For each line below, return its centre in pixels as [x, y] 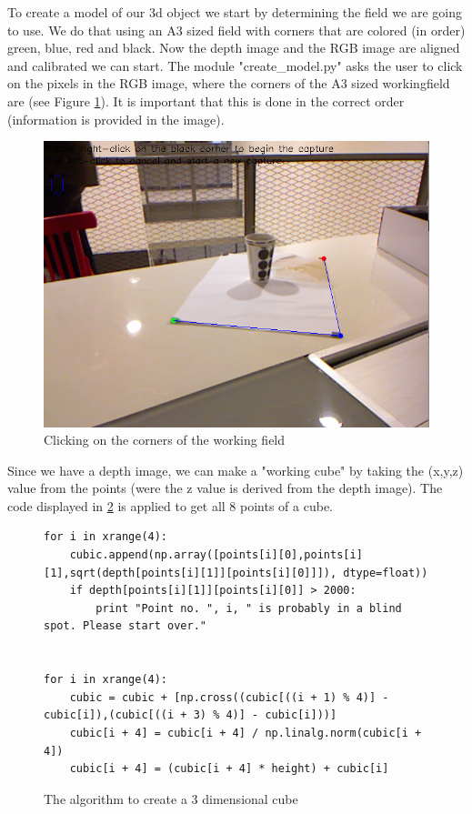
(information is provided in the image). [116, 119]
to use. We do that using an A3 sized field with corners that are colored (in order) [236, 30]
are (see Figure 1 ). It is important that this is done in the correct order [206, 100]
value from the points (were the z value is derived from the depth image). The [225, 488]
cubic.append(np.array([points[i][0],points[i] [216, 555]
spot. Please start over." [125, 626]
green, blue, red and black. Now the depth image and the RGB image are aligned [234, 48]
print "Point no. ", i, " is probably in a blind [249, 608]
